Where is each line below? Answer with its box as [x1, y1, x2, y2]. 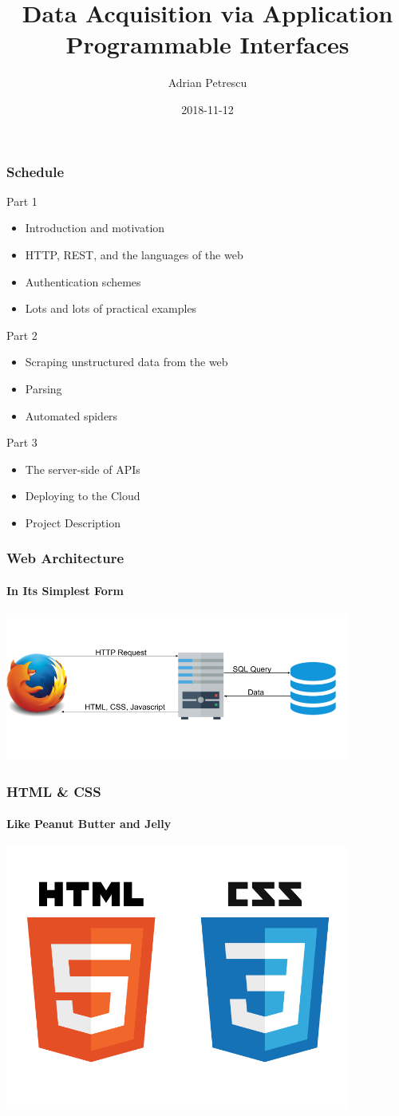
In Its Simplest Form [6, 582, 124, 598]
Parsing [25, 380, 62, 396]
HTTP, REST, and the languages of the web [25, 246, 243, 262]
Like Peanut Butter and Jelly [6, 815, 172, 832]
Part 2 [6, 326, 38, 343]
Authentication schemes [25, 273, 141, 290]
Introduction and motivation [25, 219, 165, 236]
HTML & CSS [6, 781, 101, 801]
